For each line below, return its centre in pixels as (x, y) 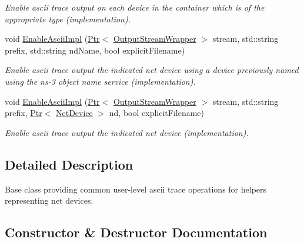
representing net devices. (49, 200)
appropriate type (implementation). (68, 19)
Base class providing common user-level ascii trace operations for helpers (136, 189)
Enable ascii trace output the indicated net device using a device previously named (152, 70)
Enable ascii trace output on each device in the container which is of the (135, 7)
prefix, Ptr (24, 113)
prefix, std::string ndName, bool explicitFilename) (95, 50)
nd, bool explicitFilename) (157, 113)
